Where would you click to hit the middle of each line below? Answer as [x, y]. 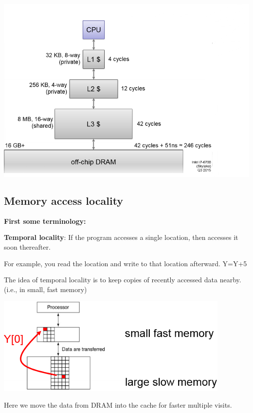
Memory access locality [64, 200]
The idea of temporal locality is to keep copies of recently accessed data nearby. [123, 280]
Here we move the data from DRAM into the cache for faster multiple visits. [118, 404]
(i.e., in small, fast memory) [45, 289]
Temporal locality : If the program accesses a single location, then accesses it [121, 237]
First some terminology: [45, 221]
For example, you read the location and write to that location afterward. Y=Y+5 [126, 263]
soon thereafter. [27, 247]
